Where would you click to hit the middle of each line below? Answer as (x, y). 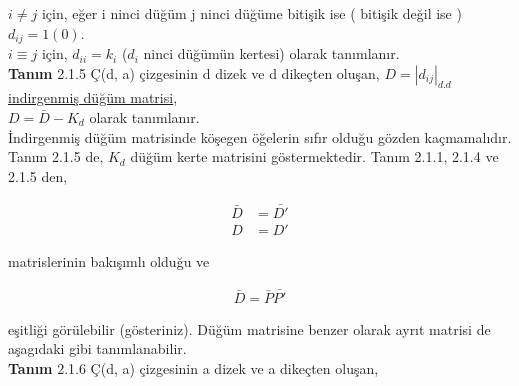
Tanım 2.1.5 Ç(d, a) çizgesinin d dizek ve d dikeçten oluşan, (194, 72)
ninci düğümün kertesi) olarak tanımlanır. (271, 53)
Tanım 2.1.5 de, (56, 156)
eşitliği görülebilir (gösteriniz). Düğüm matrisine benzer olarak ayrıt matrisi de (249, 328)
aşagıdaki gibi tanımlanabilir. (97, 348)
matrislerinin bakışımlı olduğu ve (109, 260)
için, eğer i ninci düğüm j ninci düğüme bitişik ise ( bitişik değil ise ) (251, 13)
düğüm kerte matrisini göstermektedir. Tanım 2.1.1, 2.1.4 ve (314, 156)
